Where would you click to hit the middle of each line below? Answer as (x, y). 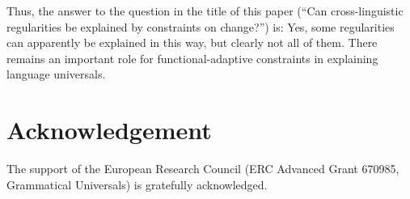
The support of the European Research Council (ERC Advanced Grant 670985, (203, 169)
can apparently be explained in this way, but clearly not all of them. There (192, 42)
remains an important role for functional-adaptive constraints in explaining (192, 58)
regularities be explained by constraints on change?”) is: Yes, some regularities (201, 26)
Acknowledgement (109, 130)
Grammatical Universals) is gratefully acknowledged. (137, 184)
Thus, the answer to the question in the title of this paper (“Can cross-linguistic (205, 11)
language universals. (56, 74)
